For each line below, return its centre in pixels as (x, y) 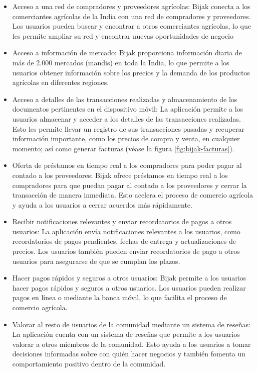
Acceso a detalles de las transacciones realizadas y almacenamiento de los (125, 99)
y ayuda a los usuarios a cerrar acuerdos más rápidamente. (102, 204)
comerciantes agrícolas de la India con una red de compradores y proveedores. (132, 16)
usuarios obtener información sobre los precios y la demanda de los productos (131, 72)
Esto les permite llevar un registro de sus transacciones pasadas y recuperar (128, 128)
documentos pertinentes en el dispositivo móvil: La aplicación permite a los (128, 109)
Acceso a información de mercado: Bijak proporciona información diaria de (127, 53)
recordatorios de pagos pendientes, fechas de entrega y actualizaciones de (124, 241)
